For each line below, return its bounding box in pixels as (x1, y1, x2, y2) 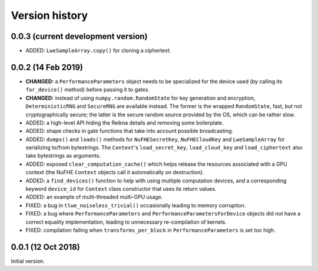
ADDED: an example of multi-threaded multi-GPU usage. (25, 194, 163, 201)
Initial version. (11, 257, 45, 265)
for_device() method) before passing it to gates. (25, 86, 150, 93)
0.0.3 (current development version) (11, 31, 148, 41)
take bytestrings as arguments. (25, 152, 101, 159)
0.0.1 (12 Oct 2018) (11, 242, 81, 252)
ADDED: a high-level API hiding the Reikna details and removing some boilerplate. (25, 119, 224, 126)
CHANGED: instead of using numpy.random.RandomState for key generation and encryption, (25, 94, 256, 102)
